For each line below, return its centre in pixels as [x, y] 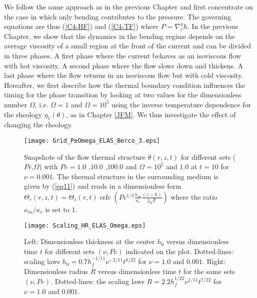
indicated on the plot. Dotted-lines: [179, 251]
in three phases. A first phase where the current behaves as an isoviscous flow [123, 55]
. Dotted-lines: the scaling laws [98, 281]
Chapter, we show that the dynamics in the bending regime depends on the [119, 36]
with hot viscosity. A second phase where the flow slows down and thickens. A [124, 65]
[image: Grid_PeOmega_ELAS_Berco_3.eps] [92, 141]
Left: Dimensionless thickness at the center [89, 241]
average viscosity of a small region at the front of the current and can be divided [127, 46]
